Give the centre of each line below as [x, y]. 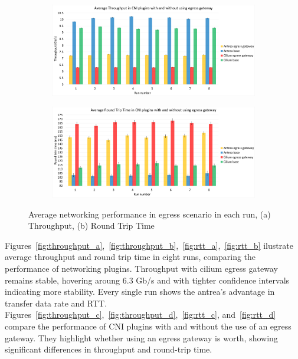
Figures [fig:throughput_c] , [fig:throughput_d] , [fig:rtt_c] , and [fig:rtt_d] [140, 314]
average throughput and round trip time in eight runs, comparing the [130, 257]
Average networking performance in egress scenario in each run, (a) [150, 214]
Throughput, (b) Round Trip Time [91, 225]
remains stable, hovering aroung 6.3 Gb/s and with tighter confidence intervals [147, 280]
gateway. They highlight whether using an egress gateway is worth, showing [141, 337]
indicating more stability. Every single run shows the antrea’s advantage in [140, 292]
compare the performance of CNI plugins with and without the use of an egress [148, 326]
